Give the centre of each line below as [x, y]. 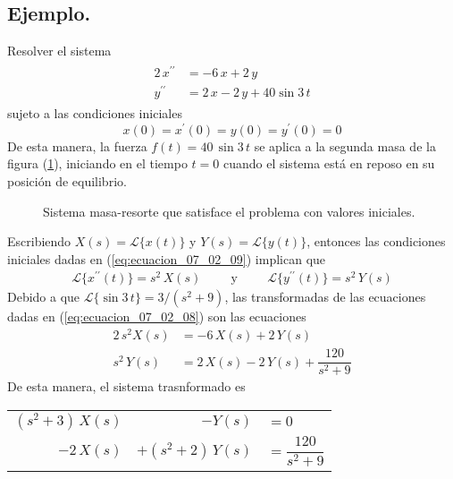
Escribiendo [39, 241]
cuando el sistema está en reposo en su [329, 163]
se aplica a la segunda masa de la [345, 145]
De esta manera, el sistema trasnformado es [126, 386]
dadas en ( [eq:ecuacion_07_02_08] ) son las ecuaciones [157, 316]
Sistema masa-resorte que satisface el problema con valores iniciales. [229, 211]
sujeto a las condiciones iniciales [95, 113]
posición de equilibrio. [67, 180]
